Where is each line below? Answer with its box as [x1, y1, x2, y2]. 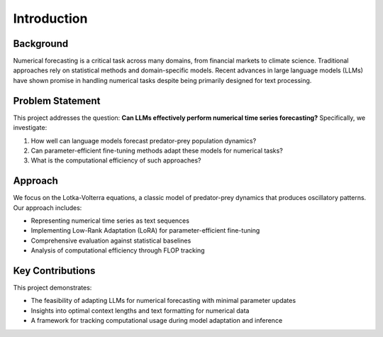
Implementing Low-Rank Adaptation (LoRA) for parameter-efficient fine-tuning [30, 226, 260, 235]
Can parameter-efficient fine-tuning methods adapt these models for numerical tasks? [30, 146, 283, 155]
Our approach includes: [13, 203, 82, 212]
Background [13, 38, 69, 50]
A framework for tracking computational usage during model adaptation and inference [30, 316, 283, 325]
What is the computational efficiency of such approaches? [30, 156, 201, 165]
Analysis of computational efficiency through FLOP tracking [30, 246, 205, 255]
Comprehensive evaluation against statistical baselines [30, 236, 191, 245]
